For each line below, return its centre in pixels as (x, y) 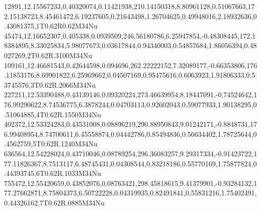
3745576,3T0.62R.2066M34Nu (50, 84)
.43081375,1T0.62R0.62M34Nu (51, 26)
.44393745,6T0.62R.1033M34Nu (53, 173)
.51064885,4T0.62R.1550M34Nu (53, 114)
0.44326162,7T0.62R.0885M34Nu (55, 202)
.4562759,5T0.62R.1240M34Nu (51, 144)
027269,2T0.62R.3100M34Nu (48, 55)
